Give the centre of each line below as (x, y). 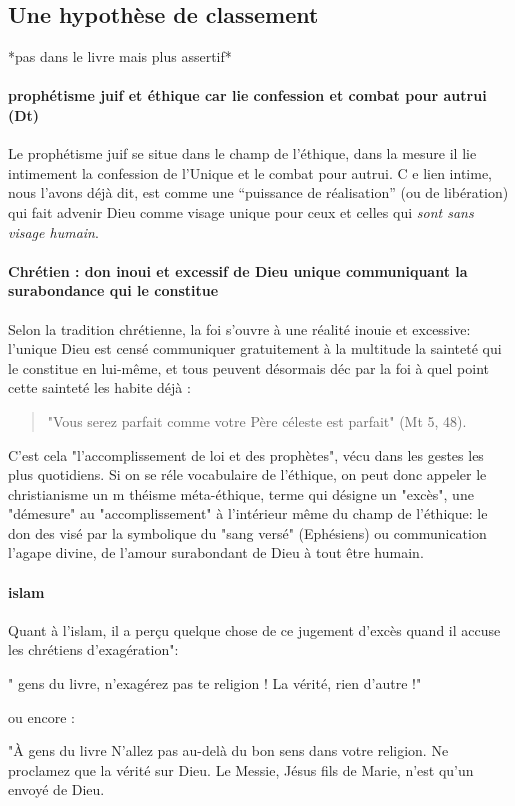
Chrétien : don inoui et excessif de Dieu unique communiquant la (238, 270)
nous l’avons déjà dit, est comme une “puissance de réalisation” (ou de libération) (258, 192)
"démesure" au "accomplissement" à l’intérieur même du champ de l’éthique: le (248, 513)
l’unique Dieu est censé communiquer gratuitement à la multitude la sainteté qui (255, 348)
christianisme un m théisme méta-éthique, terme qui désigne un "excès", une (241, 493)
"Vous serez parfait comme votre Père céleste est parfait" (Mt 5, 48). (257, 420)
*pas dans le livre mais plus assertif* (120, 56)
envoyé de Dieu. (56, 789)
